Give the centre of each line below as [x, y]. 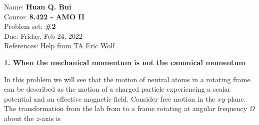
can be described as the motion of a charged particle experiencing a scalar [117, 89]
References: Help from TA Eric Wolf [59, 46]
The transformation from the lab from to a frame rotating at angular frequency [126, 108]
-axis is [50, 118]
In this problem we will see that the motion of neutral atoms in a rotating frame [127, 79]
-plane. [235, 98]
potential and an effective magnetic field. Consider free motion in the [110, 98]
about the [19, 118]
